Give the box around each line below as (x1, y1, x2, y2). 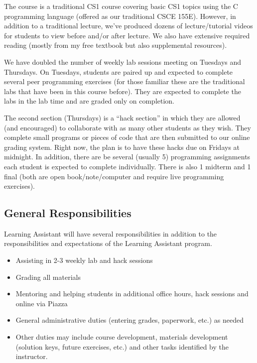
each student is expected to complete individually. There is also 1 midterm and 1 (4, 161, 251, 171)
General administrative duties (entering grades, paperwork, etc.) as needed (15, 315, 244, 325)
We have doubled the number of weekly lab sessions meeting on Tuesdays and (4, 56, 242, 67)
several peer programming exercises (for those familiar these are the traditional (4, 76, 245, 87)
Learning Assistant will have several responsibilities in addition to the (4, 228, 217, 239)
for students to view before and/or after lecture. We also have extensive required (4, 30, 250, 40)
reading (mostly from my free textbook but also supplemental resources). (4, 40, 227, 50)
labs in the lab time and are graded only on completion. (4, 96, 175, 106)
